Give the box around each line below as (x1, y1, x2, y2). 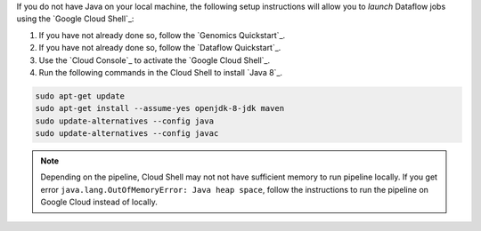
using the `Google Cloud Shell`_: (16, 13, 135, 24)
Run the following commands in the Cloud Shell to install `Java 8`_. (38, 67, 283, 77)
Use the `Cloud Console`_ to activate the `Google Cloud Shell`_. (38, 54, 271, 66)
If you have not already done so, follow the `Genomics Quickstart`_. (38, 29, 286, 40)
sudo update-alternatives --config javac (35, 129, 219, 139)
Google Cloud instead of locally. (40, 196, 158, 208)
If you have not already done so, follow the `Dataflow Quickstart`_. (38, 43, 281, 53)
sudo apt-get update (35, 91, 125, 101)
